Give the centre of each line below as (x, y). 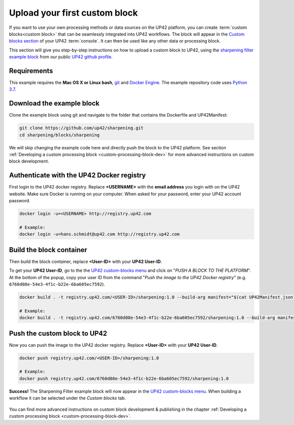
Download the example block (54, 104)
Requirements (31, 71)
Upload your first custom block (73, 13)
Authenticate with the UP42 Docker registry (77, 176)
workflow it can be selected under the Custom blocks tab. (67, 398)
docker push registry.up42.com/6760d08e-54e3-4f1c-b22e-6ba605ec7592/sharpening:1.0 (124, 378)
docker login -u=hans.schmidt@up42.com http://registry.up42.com (99, 234)
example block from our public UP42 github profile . (61, 57)
